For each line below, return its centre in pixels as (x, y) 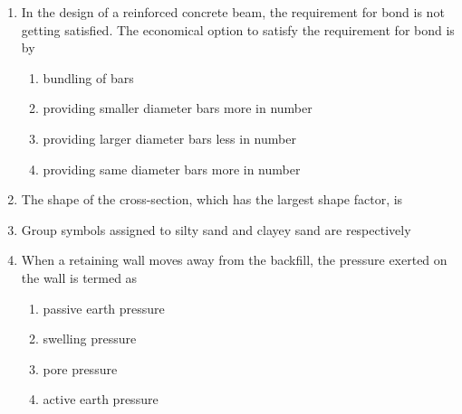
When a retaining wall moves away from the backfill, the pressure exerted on (234, 260)
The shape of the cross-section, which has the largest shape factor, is (212, 199)
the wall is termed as (79, 277)
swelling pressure (90, 339)
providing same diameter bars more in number (172, 169)
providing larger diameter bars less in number (169, 138)
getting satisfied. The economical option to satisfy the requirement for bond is (238, 29)
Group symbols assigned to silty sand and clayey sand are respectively (216, 229)
